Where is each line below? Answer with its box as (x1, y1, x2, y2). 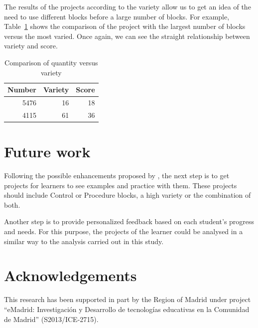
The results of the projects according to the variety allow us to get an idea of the (4, 1, 251, 11)
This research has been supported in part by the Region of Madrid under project (4, 294, 251, 305)
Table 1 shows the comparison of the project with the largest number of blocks (4, 21, 246, 31)
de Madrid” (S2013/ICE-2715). (4, 314, 99, 324)
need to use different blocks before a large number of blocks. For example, (4, 11, 230, 21)
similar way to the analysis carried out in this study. (4, 236, 164, 246)
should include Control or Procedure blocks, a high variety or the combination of (4, 190, 251, 200)
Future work (4, 141, 91, 162)
